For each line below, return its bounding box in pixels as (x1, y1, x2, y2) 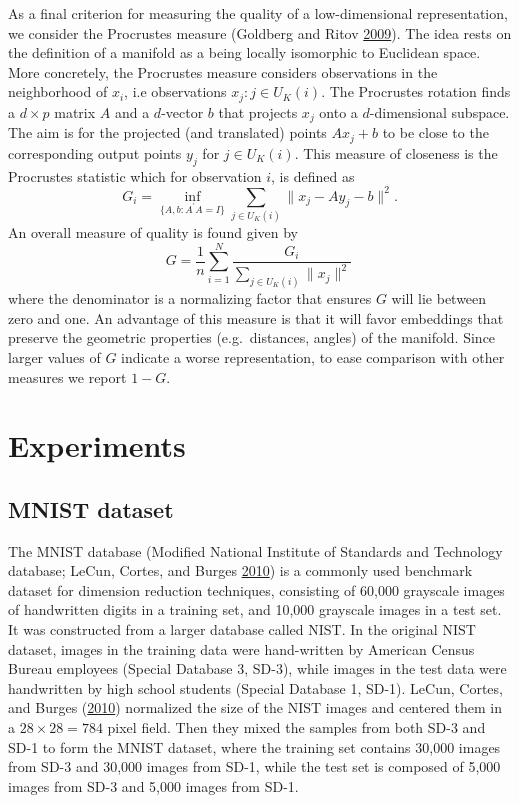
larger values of (8, 346, 101, 367)
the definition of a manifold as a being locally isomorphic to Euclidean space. (8, 42, 481, 63)
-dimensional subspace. (369, 101, 510, 122)
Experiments (8, 425, 186, 466)
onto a (319, 101, 358, 122)
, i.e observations (124, 81, 227, 102)
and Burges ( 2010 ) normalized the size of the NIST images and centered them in (8, 697, 503, 718)
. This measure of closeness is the (294, 142, 498, 163)
